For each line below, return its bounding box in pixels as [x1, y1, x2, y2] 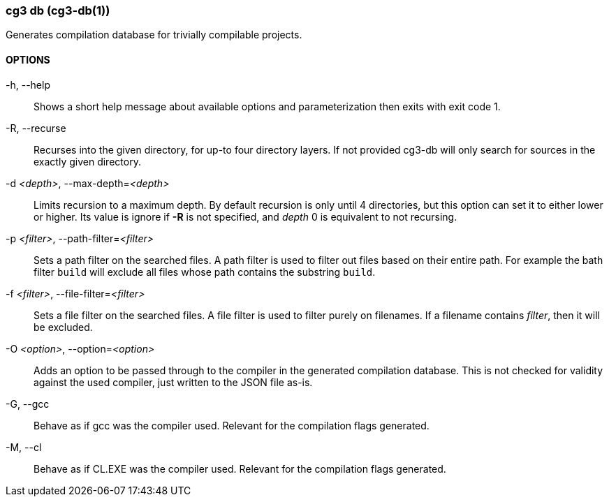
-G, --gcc [6, 397, 50, 410]
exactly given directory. [34, 155, 141, 168]
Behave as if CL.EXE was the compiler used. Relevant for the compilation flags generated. [34, 462, 446, 475]
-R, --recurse [6, 121, 66, 134]
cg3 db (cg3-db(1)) [6, 3, 110, 17]
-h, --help [6, 78, 50, 91]
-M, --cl [6, 441, 42, 453]
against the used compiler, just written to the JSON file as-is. [34, 376, 313, 388]
